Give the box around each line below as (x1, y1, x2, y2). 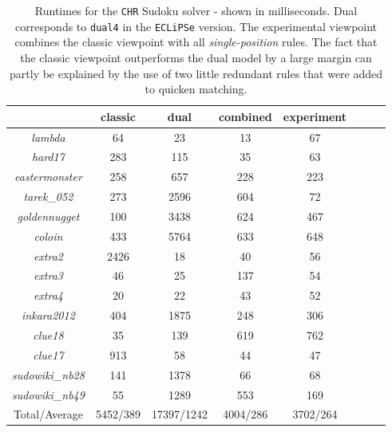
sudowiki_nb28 (12, 366, 85, 383)
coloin (34, 227, 63, 244)
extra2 (33, 247, 63, 264)
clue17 (33, 346, 64, 363)
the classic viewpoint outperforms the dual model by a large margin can (20, 49, 372, 65)
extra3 (33, 267, 63, 284)
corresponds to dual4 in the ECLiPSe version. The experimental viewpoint (15, 18, 378, 34)
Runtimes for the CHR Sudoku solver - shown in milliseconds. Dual (34, 2, 358, 18)
